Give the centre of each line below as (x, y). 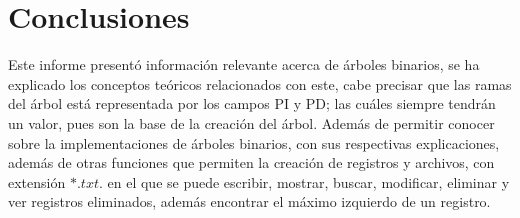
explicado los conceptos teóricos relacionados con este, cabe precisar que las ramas (260, 83)
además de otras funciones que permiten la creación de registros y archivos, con (251, 162)
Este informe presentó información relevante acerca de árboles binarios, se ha (244, 64)
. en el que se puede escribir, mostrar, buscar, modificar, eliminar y (304, 181)
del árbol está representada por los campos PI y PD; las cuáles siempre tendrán (252, 103)
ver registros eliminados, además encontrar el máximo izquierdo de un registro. (249, 201)
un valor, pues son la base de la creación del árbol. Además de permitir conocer (251, 122)
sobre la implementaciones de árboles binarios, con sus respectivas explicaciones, (254, 142)
